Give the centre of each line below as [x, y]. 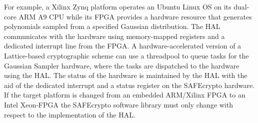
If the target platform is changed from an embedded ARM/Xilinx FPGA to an [125, 95]
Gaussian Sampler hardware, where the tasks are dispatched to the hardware [122, 65]
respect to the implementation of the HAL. [70, 114]
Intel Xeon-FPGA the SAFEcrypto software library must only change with [119, 104]
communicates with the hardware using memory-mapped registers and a [114, 36]
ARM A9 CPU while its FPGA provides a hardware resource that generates [135, 16]
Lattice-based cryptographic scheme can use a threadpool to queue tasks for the [126, 55]
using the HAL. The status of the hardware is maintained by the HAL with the [126, 75]
